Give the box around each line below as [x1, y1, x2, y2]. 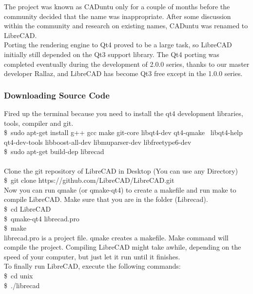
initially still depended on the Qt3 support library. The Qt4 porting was [4, 49, 219, 59]
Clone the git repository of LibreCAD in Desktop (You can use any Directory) [4, 165, 238, 176]
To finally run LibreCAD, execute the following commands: [4, 261, 181, 271]
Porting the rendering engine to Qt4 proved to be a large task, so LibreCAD [4, 39, 232, 50]
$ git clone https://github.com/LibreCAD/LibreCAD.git [4, 175, 175, 185]
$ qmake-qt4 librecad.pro [4, 213, 79, 223]
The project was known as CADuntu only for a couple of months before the [4, 1, 230, 11]
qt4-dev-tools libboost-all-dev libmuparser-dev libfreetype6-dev [4, 137, 192, 147]
